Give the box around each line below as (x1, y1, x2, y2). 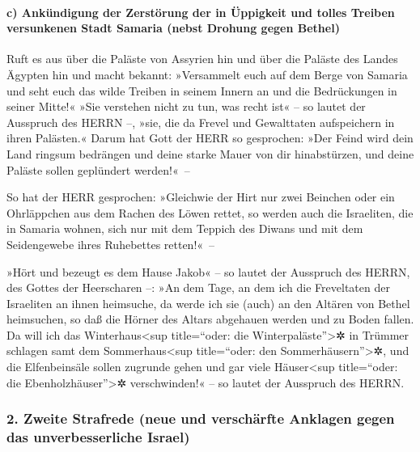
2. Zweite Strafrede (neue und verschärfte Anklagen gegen (6, 408, 395, 429)
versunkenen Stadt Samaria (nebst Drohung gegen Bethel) (6, 19, 340, 36)
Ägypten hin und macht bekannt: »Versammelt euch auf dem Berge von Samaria (6, 65, 408, 82)
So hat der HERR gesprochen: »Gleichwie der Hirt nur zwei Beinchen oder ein (6, 188, 395, 205)
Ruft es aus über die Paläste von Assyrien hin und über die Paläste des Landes (6, 50, 398, 67)
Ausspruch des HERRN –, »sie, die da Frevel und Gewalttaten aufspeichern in (6, 113, 395, 130)
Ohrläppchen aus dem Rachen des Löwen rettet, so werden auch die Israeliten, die (6, 204, 414, 221)
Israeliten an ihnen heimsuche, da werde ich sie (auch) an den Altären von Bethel (6, 294, 410, 311)
